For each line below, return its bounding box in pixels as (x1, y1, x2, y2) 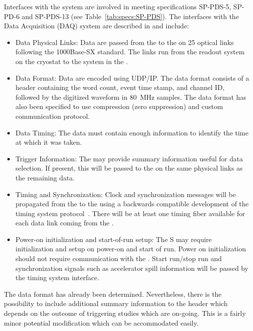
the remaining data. (15, 172, 75, 182)
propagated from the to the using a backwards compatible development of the (15, 199, 249, 209)
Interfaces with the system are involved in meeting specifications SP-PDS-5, (4, 1, 231, 11)
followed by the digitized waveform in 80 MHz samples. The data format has (15, 91, 247, 102)
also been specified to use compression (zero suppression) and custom (15, 101, 223, 111)
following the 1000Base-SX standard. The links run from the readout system (15, 46, 245, 57)
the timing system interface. (15, 272, 99, 283)
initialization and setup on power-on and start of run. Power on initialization (15, 243, 246, 254)
